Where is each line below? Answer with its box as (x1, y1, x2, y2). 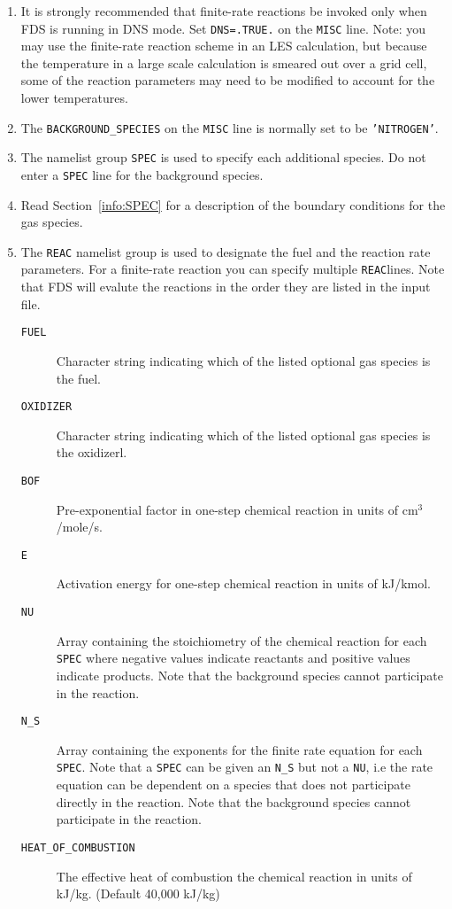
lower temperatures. (20, 89, 128, 107)
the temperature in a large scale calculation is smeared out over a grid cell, (20, 53, 427, 72)
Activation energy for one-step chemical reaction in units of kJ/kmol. (56, 574, 431, 593)
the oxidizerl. (56, 443, 127, 462)
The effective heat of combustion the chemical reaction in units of (56, 866, 412, 885)
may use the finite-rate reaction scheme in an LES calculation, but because (20, 36, 427, 55)
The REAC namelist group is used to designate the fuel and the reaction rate (20, 242, 431, 260)
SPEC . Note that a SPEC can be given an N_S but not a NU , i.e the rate (56, 757, 433, 776)
